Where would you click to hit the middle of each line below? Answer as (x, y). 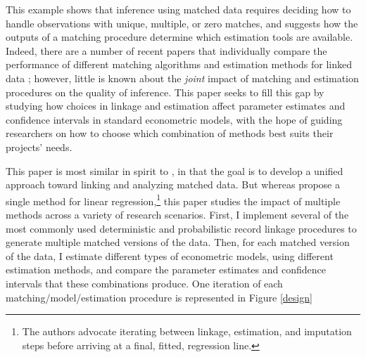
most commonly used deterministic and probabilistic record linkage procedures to (181, 228)
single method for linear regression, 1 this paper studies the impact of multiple (173, 200)
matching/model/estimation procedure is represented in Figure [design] (159, 297)
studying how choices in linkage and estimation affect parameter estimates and (176, 106)
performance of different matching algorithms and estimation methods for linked (179, 64)
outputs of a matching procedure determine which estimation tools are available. (179, 37)
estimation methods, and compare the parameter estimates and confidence (166, 270)
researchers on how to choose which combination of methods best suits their (170, 133)
